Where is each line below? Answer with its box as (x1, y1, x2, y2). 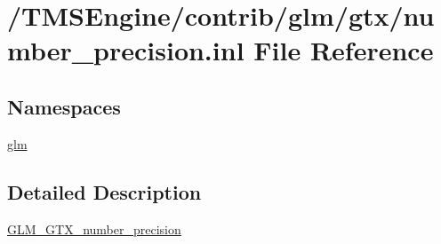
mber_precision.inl (7, 32, 245, 68)
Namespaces (7, 92, 121, 120)
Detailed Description (7, 177, 202, 205)
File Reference (253, 32, 434, 68)
